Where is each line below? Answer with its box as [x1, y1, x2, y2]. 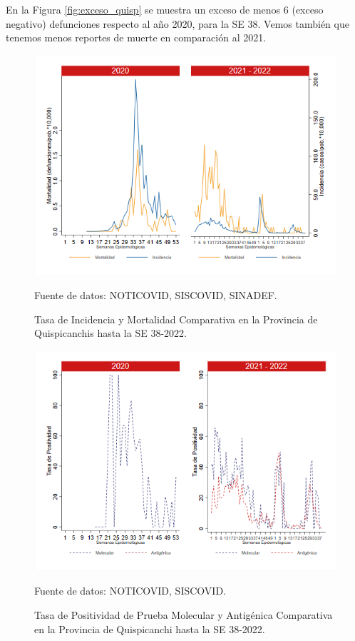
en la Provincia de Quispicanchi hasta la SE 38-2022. [34, 621, 265, 636]
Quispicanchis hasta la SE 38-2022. [34, 325, 187, 340]
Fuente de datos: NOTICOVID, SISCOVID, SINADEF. [34, 288, 277, 303]
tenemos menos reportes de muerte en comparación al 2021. [6, 30, 267, 45]
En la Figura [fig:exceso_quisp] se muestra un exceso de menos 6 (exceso [6, 2, 324, 16]
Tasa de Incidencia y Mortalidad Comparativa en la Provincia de [34, 311, 318, 326]
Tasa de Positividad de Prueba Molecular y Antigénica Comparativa [34, 607, 333, 622]
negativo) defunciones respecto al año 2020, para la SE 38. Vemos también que [6, 16, 349, 31]
